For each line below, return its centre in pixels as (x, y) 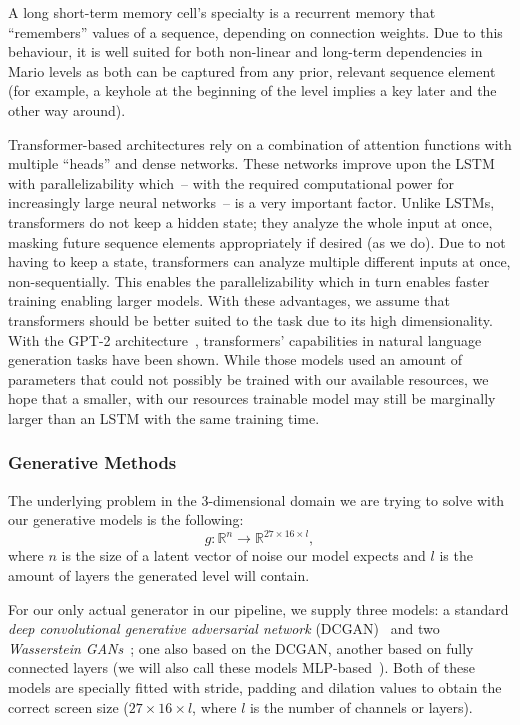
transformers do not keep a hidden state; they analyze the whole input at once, (250, 221)
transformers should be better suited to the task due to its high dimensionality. (250, 319)
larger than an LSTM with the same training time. (164, 417)
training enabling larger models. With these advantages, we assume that (229, 300)
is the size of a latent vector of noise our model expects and (243, 555)
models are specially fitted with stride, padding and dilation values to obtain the (255, 686)
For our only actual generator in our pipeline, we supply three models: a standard (258, 608)
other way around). (67, 109)
